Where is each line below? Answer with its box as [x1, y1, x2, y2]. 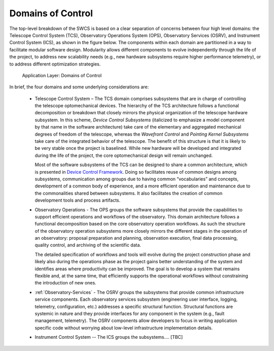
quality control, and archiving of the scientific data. [35, 242, 142, 248]
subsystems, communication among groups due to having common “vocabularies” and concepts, [35, 176, 238, 182]
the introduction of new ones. [35, 280, 96, 286]
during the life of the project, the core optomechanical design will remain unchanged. [35, 152, 213, 158]
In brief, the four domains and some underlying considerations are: [9, 84, 149, 90]
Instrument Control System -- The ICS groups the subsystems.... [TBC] [35, 334, 183, 340]
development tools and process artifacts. [35, 197, 121, 203]
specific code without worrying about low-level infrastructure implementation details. [35, 325, 213, 331]
